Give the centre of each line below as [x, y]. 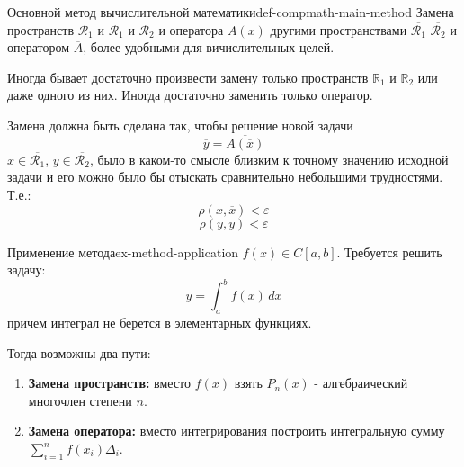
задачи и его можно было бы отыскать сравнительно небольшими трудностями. [225, 177]
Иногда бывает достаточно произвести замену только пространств [188, 77]
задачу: [27, 269]
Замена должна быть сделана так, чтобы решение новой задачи [180, 125]
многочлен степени [80, 400]
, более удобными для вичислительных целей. [209, 47]
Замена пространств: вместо [110, 383]
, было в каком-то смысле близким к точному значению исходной [269, 159]
